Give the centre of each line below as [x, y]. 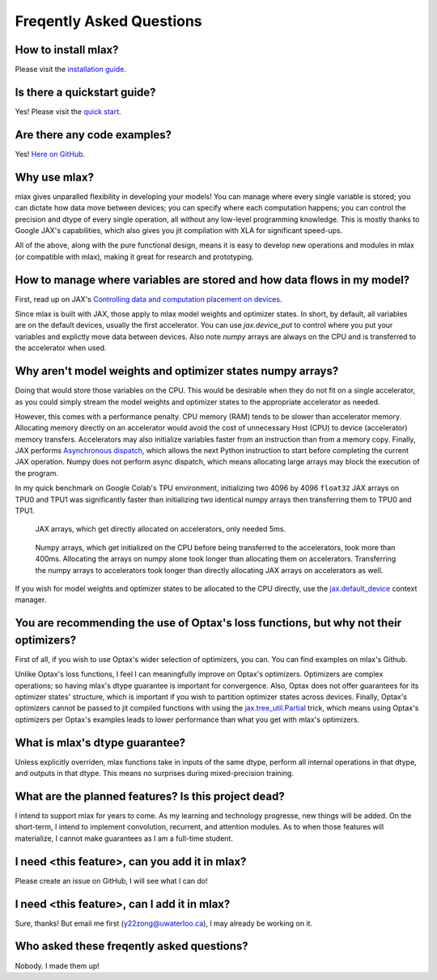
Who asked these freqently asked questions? [132, 946]
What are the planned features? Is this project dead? [150, 796]
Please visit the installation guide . [71, 70]
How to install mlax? [67, 50]
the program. [36, 473]
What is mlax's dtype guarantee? [100, 742]
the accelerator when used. [61, 348]
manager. [31, 600]
